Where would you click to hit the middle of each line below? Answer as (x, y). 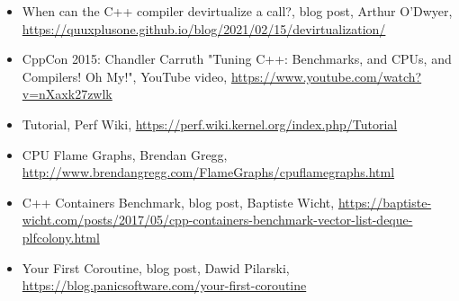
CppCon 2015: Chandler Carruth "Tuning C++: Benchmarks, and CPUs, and (237, 59)
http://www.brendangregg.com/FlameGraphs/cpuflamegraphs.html (208, 172)
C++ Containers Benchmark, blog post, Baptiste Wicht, (178, 202)
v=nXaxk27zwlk (67, 94)
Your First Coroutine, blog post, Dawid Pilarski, (156, 267)
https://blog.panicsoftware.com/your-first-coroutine (164, 285)
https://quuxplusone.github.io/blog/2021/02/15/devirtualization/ (204, 28)
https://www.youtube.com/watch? (326, 76)
